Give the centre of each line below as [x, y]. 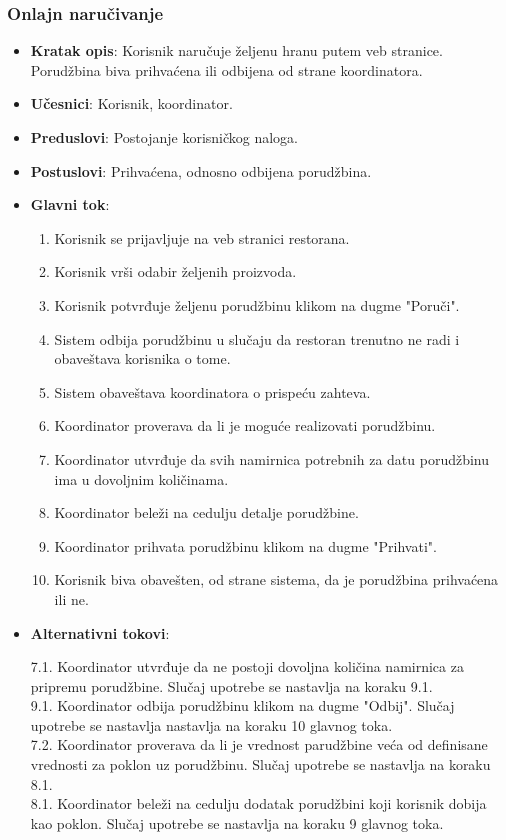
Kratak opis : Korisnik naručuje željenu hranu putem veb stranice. [236, 50]
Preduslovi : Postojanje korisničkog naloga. [164, 137]
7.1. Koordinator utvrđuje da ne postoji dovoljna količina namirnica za [247, 666]
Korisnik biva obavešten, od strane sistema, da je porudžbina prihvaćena [276, 579]
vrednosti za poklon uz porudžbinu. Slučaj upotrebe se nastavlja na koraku [260, 764]
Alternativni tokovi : [100, 632]
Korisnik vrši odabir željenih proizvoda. [175, 271]
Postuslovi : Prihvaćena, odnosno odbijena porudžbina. [201, 170]
